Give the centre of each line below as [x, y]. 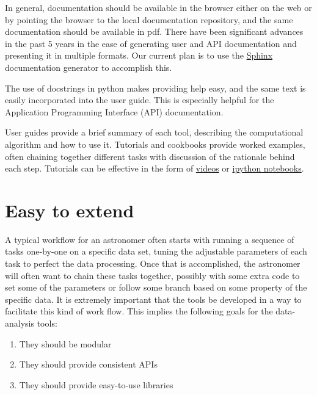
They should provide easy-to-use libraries [96, 384]
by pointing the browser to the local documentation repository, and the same [149, 19]
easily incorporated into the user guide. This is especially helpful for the [140, 100]
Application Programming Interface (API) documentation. [114, 111]
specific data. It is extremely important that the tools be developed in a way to [153, 299]
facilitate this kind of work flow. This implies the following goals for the [139, 311]
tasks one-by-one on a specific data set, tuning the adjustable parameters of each [156, 251]
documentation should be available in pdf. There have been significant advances [154, 31]
